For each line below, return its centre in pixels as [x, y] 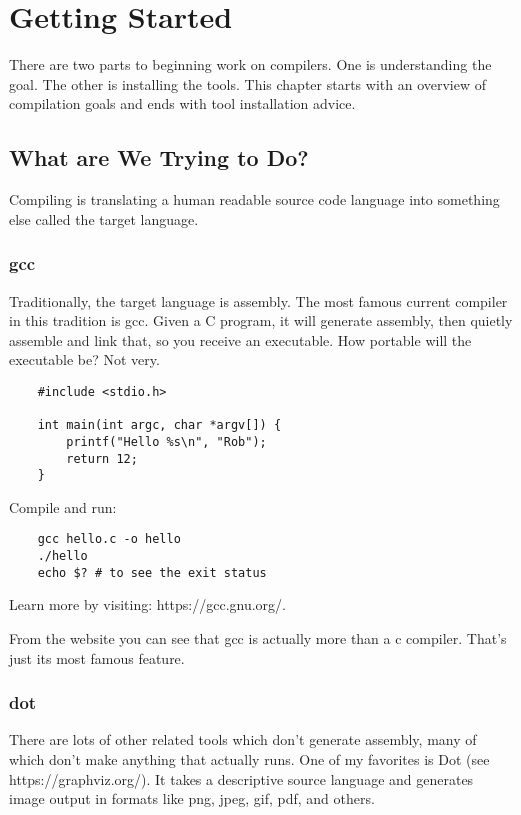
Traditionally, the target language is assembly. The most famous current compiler [258, 300]
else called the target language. [104, 218]
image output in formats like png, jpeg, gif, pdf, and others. [192, 798]
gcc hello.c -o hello [109, 539]
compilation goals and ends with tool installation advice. [182, 103]
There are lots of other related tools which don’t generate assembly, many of [243, 739]
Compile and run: [63, 506]
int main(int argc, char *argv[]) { [159, 425]
